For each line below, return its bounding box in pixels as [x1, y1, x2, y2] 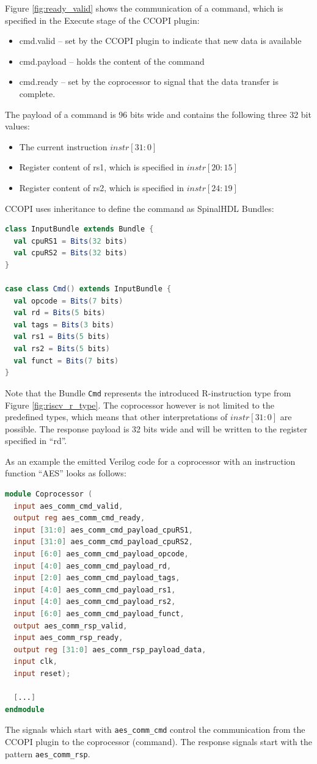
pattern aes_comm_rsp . [5, 747, 90, 760]
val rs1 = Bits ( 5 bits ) [13, 332, 110, 341]
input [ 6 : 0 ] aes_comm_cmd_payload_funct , [13, 609, 184, 618]
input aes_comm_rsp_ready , [13, 633, 123, 642]
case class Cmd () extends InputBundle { [5, 285, 172, 294]
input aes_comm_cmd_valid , [13, 501, 123, 511]
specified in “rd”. [5, 434, 67, 447]
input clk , [13, 657, 57, 666]
